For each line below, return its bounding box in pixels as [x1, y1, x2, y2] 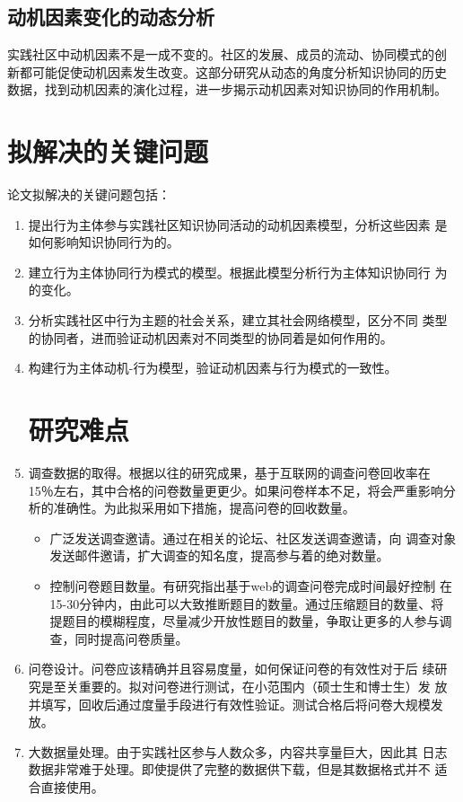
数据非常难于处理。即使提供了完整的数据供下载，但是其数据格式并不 [28, 760, 431, 779]
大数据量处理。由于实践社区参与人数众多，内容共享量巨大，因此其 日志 [28, 742, 448, 761]
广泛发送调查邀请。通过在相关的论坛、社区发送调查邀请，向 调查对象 [49, 528, 457, 547]
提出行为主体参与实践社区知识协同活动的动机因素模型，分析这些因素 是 [28, 215, 448, 234]
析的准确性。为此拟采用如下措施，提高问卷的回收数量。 [28, 498, 355, 517]
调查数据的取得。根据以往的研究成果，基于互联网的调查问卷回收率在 [28, 463, 431, 481]
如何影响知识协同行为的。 [28, 233, 179, 251]
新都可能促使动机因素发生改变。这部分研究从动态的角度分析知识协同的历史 [7, 62, 447, 81]
